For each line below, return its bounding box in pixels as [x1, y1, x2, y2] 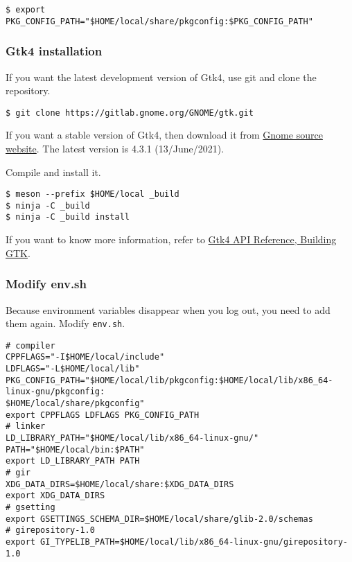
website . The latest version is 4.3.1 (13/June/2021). [6, 141, 225, 155]
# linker [6, 421, 46, 432]
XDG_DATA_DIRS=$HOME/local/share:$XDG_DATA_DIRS [6, 479, 234, 489]
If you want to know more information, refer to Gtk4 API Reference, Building [6, 232, 337, 247]
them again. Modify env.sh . [6, 316, 125, 331]
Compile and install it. [6, 164, 101, 179]
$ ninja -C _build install [6, 212, 130, 222]
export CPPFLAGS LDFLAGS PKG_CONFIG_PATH [6, 410, 200, 420]
